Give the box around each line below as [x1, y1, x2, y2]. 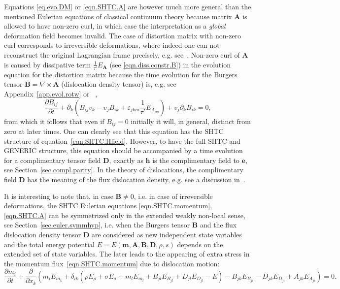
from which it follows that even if [4, 116, 104, 126]
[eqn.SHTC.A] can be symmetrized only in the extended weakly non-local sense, [4, 210, 245, 220]
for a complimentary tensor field [4, 155, 101, 165]
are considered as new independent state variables [91, 229, 242, 239]
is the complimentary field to [152, 155, 239, 165]
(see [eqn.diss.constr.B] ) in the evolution [109, 59, 231, 69]
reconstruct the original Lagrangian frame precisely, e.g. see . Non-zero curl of [4, 49, 240, 60]
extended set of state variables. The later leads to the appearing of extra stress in [4, 249, 250, 259]
